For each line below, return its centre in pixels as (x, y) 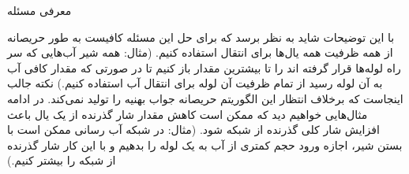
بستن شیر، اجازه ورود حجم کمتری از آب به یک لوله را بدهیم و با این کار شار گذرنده (205, 144)
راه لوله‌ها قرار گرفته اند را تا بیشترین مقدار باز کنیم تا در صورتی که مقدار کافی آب (204, 67)
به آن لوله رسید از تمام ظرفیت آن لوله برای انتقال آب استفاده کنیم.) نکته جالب (195, 83)
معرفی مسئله (39, 10)
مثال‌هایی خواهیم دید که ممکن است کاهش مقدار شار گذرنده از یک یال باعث (188, 114)
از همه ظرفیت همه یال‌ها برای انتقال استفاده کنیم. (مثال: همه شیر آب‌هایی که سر (200, 52)
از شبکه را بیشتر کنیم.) (62, 160)
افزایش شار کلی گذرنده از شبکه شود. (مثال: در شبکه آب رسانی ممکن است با (193, 130)
